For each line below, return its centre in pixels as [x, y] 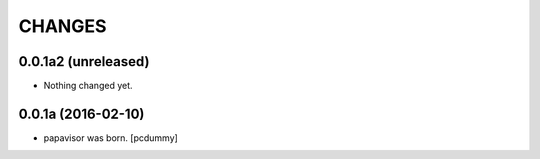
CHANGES [62, 26]
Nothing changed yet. [88, 86]
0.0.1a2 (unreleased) [84, 61]
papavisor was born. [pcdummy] [111, 137]
